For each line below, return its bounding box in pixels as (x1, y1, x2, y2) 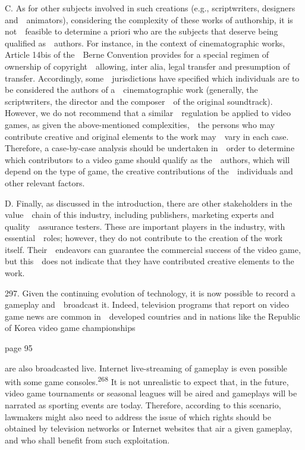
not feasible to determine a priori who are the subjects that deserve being (5, 25, 278, 37)
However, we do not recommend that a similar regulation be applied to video (5, 107, 291, 119)
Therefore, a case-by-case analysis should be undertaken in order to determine (5, 142, 295, 154)
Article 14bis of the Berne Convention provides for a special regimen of (5, 48, 269, 61)
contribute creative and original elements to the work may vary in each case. (5, 130, 289, 142)
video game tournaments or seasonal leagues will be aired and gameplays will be (5, 387, 297, 399)
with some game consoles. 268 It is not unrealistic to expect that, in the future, (5, 374, 289, 387)
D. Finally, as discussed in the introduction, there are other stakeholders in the (5, 196, 293, 209)
